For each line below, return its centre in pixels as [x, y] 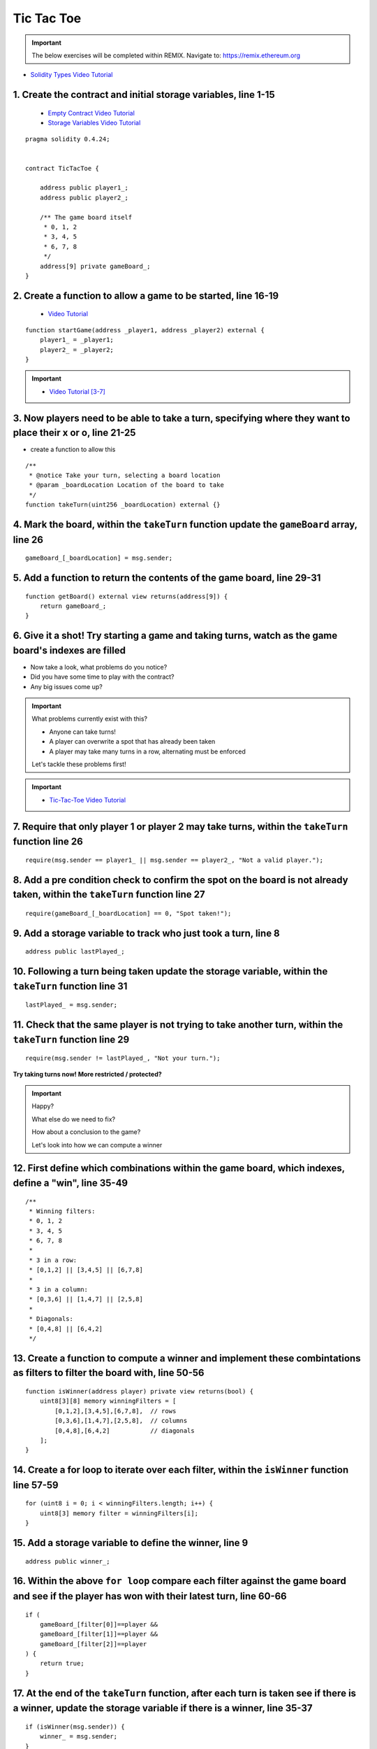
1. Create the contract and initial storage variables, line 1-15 [144, 95]
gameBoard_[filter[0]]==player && [99, 1624]
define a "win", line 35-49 [71, 1183]
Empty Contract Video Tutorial [91, 113]
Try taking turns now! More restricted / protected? [87, 1074]
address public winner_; [68, 1561]
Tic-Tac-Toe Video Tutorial [87, 800]
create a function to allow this [73, 449]
